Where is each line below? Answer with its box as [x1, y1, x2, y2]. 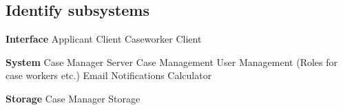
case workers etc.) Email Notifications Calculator [6, 68, 212, 82]
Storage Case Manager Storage [6, 91, 141, 105]
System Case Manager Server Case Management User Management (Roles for [6, 54, 337, 69]
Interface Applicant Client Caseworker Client [6, 32, 202, 46]
